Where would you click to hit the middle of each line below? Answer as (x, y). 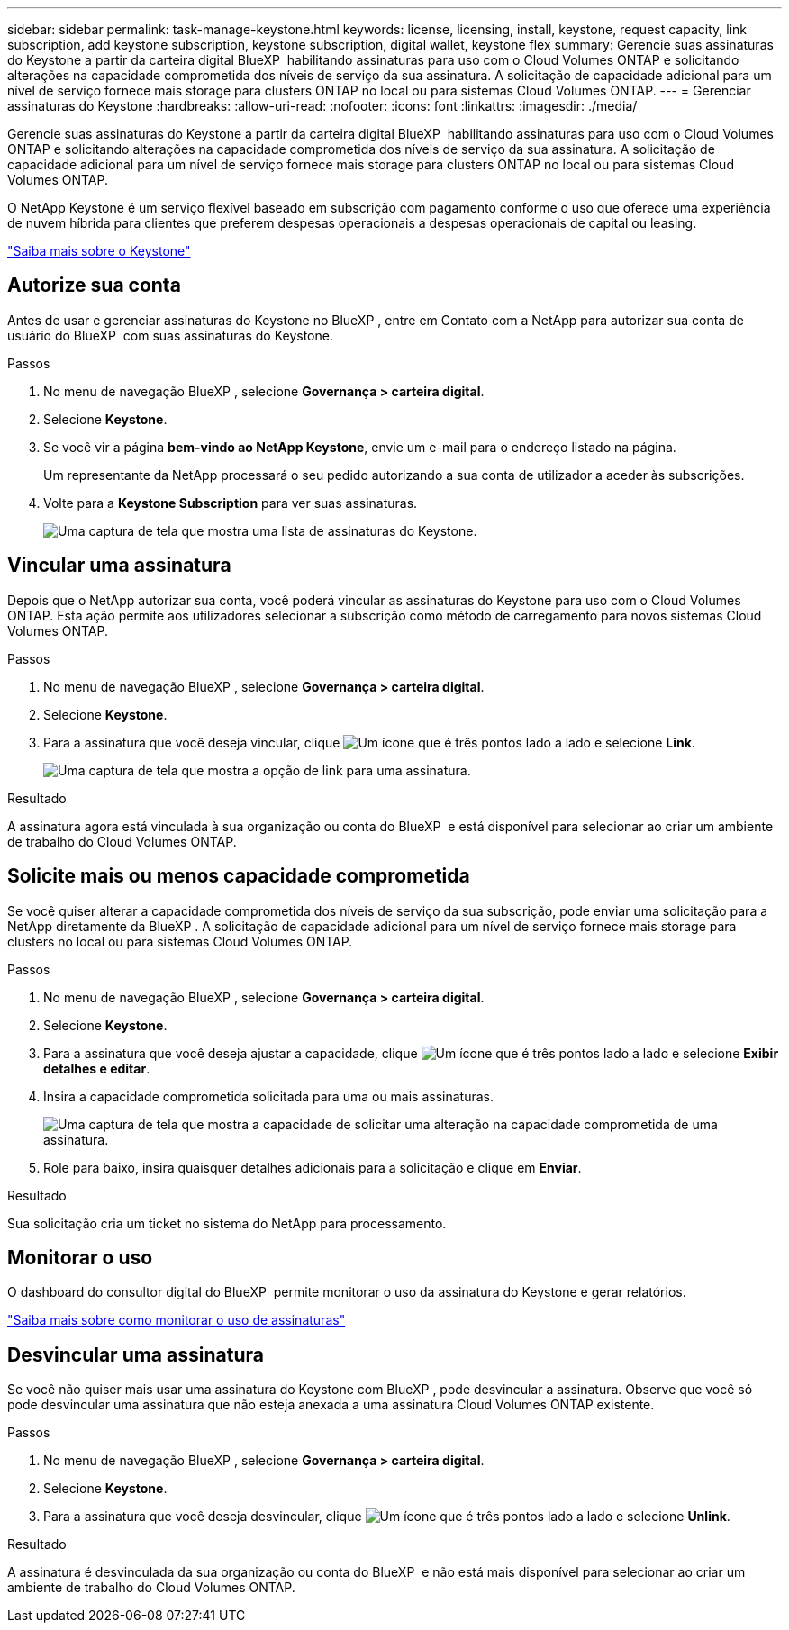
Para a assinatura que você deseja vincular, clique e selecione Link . (369, 742)
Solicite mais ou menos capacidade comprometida (239, 876)
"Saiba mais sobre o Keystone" (99, 251)
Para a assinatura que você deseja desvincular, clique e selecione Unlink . (387, 1517)
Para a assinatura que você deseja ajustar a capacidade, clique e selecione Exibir (411, 1053)
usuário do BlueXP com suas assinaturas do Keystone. (170, 335)
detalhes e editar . (97, 1068)
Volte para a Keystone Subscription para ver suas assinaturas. (231, 503)
